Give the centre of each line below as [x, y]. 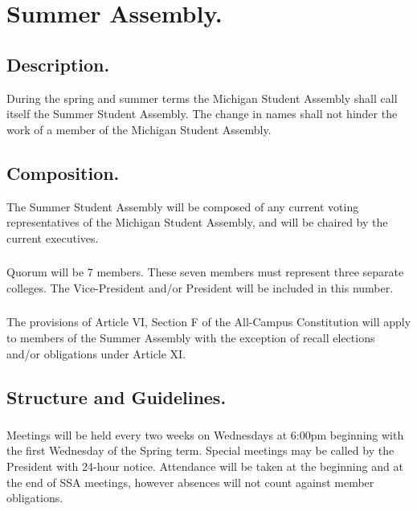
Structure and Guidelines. [117, 397]
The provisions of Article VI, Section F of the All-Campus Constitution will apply [209, 322]
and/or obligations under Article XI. [96, 353]
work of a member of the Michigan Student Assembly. [139, 129]
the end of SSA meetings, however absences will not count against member [190, 482]
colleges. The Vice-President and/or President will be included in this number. [200, 287]
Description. [58, 64]
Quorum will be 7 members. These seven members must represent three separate [205, 272]
